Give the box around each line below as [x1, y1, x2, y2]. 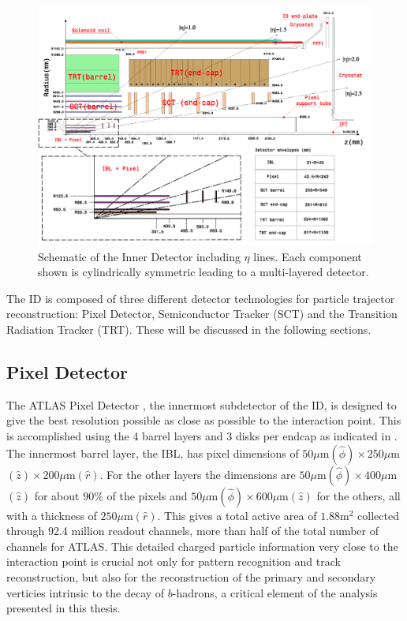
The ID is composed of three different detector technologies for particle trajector [6, 290, 395, 306]
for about [34, 487, 80, 503]
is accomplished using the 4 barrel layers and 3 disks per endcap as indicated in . [6, 428, 398, 444]
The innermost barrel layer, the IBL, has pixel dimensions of [6, 444, 299, 461]
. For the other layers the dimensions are [99, 466, 296, 482]
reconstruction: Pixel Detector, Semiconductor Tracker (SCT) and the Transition [6, 305, 398, 322]
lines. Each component [253, 248, 362, 264]
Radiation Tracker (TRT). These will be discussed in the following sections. [6, 321, 372, 338]
